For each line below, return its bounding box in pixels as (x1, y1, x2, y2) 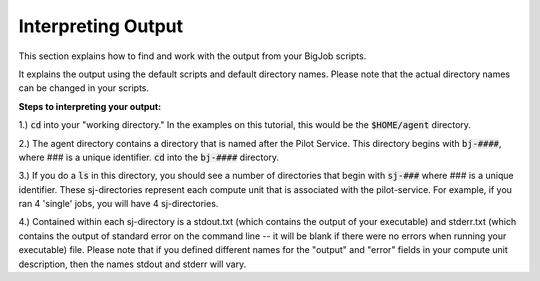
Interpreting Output (18, 15, 184, 37)
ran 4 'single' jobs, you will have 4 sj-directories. (18, 198, 219, 210)
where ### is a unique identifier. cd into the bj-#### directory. (18, 151, 280, 163)
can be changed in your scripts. (18, 82, 150, 94)
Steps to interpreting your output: (18, 100, 162, 112)
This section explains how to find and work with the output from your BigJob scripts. (18, 50, 367, 62)
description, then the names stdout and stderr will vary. (18, 258, 247, 270)
